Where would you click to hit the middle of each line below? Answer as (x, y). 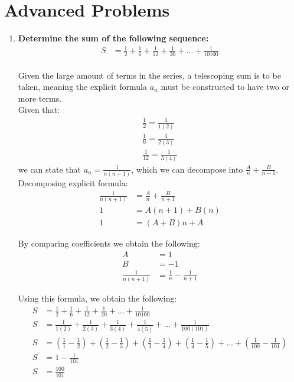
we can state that (50, 169)
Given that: (39, 110)
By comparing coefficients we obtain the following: (109, 243)
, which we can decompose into (187, 169)
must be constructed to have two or (225, 87)
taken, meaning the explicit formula (83, 87)
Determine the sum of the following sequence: (113, 38)
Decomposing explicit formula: (73, 182)
